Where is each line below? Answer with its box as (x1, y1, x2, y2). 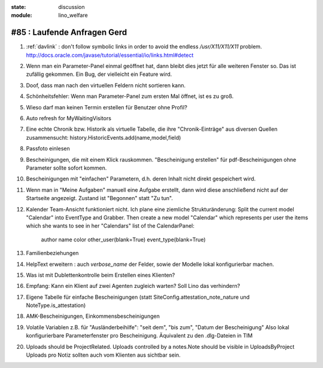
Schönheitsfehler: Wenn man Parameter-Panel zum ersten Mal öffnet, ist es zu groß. (26, 93, 234, 100)
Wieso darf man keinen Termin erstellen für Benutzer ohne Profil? (26, 103, 188, 111)
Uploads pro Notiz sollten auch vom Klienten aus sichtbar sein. (26, 351, 181, 358)
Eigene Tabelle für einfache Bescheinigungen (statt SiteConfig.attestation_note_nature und (26, 293, 250, 300)
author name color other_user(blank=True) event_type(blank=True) (41, 236, 206, 243)
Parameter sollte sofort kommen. (26, 164, 107, 171)
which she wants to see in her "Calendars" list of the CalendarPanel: (26, 222, 194, 229)
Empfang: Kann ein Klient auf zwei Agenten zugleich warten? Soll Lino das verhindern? (26, 283, 240, 290)
